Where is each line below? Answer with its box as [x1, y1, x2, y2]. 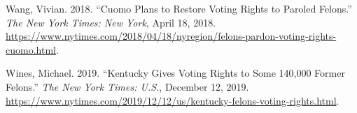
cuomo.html [6, 42, 56, 56]
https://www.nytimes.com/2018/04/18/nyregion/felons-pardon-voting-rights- [6, 29, 337, 43]
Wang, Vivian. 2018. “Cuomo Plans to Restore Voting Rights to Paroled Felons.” [6, 1, 352, 15]
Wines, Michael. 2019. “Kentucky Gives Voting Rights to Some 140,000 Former [6, 66, 345, 80]
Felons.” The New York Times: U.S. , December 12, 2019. [6, 79, 249, 93]
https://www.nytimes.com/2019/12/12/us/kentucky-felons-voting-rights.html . [6, 93, 339, 107]
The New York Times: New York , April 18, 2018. [6, 15, 216, 29]
